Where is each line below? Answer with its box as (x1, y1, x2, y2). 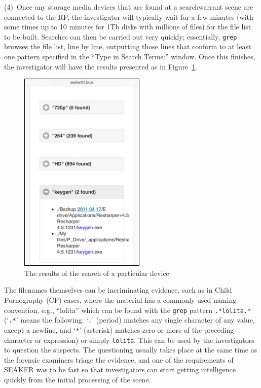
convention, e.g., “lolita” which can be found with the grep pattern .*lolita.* (4, 304, 251, 315)
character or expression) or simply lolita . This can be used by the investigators (4, 334, 254, 345)
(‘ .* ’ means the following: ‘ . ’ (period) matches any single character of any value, (4, 314, 255, 325)
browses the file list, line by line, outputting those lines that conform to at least (4, 41, 251, 52)
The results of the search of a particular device (24, 267, 169, 278)
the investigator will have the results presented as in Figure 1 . (4, 61, 198, 72)
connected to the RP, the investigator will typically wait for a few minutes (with (4, 11, 253, 22)
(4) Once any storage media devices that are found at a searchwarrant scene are (4, 2, 253, 12)
